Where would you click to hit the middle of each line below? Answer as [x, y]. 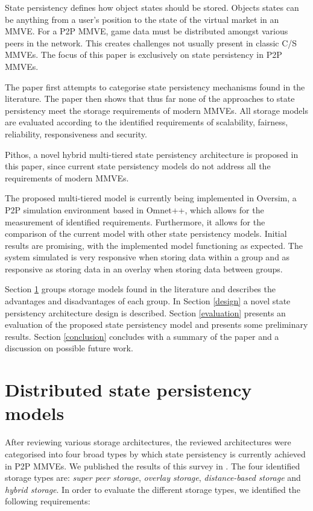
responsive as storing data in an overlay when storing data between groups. [144, 268]
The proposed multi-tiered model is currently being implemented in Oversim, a [151, 198]
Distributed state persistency [128, 390]
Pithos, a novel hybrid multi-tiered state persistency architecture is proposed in [152, 154]
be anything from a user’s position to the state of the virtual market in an [142, 19]
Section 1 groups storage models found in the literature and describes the [140, 289]
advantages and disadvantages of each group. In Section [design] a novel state [148, 301]
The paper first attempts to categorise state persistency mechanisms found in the [155, 86]
